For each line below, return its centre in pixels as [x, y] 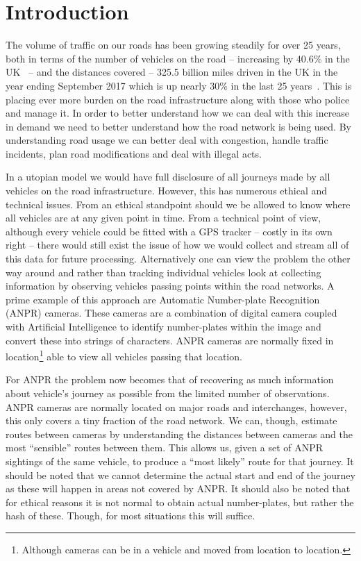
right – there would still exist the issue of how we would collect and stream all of [177, 245]
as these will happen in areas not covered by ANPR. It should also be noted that [178, 488]
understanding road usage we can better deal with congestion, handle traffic [167, 140]
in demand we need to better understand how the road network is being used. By [178, 126]
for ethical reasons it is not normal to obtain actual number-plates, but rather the [180, 502]
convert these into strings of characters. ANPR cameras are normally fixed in [170, 340]
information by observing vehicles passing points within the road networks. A [170, 286]
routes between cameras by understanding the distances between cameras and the [179, 434]
